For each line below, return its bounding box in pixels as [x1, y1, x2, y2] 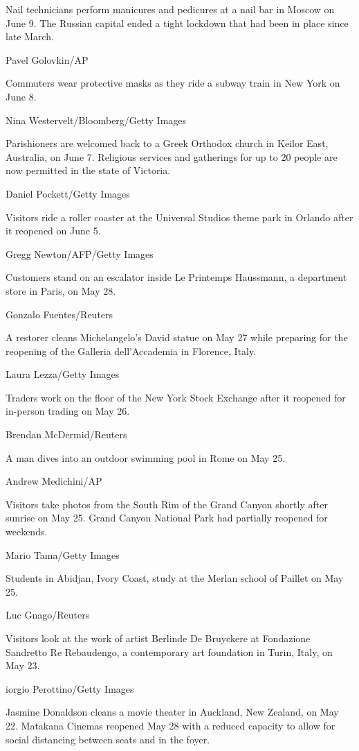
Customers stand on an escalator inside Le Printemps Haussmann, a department [6, 270, 347, 284]
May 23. [6, 658, 40, 673]
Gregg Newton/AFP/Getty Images [6, 246, 154, 261]
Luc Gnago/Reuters [6, 607, 90, 622]
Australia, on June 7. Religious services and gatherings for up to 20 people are [6, 149, 338, 164]
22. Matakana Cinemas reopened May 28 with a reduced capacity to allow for [6, 718, 335, 732]
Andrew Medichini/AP [6, 474, 102, 488]
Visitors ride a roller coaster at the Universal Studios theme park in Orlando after [6, 209, 353, 224]
